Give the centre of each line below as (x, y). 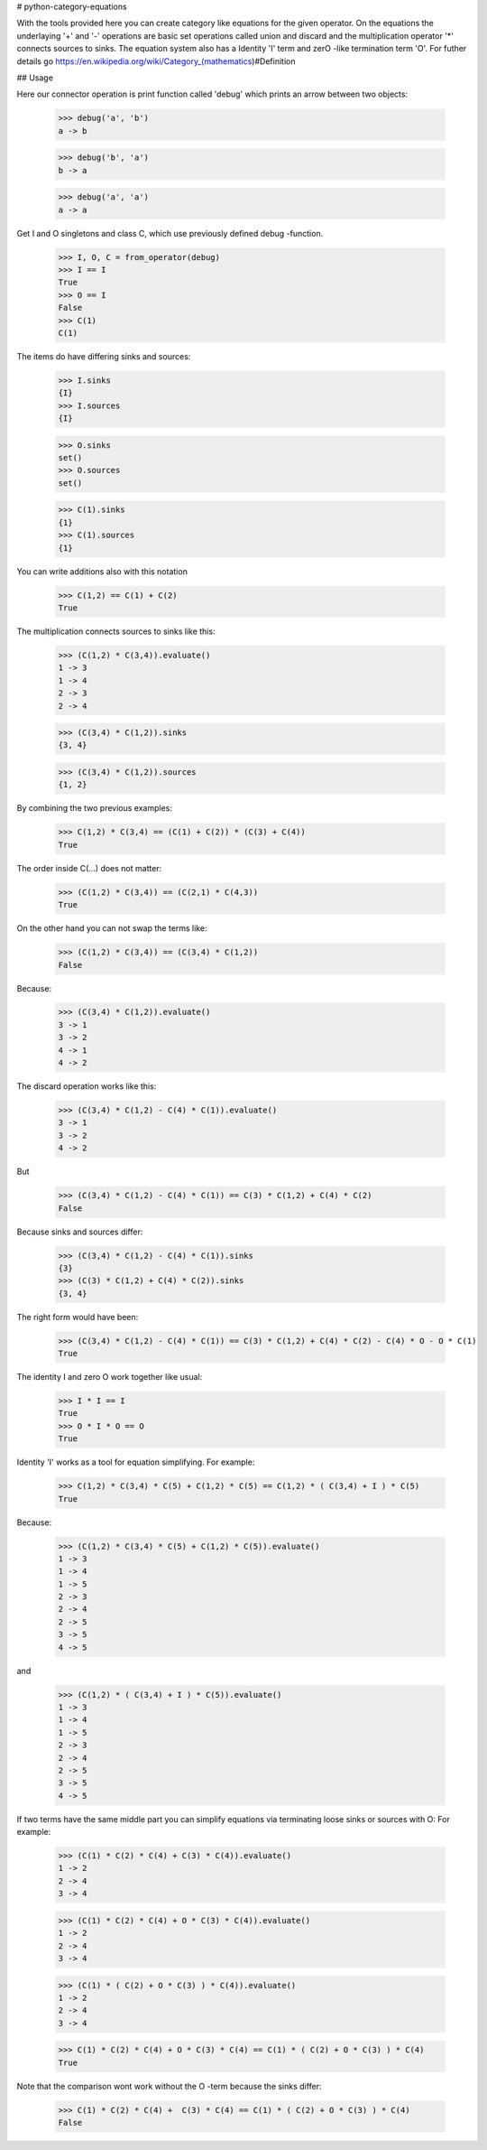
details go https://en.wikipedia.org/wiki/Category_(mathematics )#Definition (156, 61)
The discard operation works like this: (87, 1086)
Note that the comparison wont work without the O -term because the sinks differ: (169, 2086)
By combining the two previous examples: (95, 808)
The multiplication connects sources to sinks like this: (116, 631)
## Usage (35, 78)
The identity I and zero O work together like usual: (110, 1377)
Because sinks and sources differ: (80, 1232)
